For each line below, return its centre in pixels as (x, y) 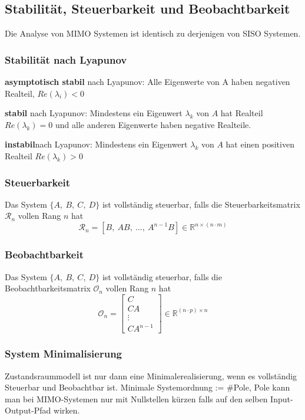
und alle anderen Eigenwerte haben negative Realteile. (153, 124)
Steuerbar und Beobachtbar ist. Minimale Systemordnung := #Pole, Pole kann (147, 387)
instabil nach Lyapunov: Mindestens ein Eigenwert (96, 144)
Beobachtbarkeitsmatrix (48, 288)
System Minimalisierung (64, 354)
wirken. (67, 410)
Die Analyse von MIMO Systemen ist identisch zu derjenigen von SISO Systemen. (153, 33)
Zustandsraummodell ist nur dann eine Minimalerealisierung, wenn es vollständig (151, 375)
